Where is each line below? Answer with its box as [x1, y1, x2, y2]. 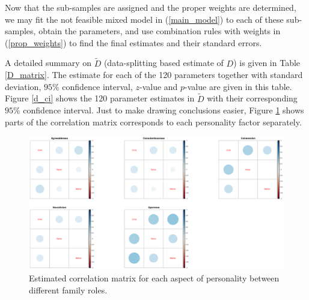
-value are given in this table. [185, 80, 292, 92]
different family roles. [29, 283, 108, 296]
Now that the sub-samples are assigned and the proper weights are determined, [5, 1, 296, 13]
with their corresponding [207, 92, 298, 104]
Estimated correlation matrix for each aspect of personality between [29, 271, 280, 284]
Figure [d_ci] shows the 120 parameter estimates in [5, 92, 195, 104]
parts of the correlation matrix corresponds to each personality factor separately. [5, 115, 302, 128]
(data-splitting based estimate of [103, 56, 224, 69]
